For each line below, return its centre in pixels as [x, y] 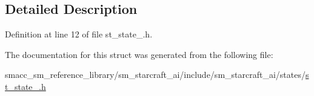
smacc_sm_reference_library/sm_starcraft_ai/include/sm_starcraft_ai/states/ [155, 75]
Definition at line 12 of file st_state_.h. [79, 34]
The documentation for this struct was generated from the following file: [139, 54]
